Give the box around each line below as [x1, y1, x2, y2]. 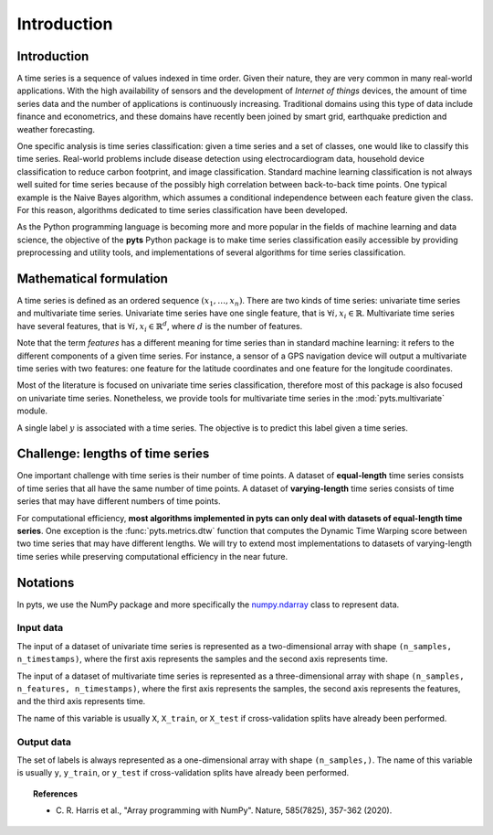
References [33, 787, 78, 799]
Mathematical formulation [16, 271, 169, 286]
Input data [16, 622, 64, 635]
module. [16, 405, 48, 416]
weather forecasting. [16, 123, 96, 134]
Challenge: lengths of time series [16, 446, 210, 462]
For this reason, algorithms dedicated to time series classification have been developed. [16, 204, 348, 215]
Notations [16, 574, 75, 590]
